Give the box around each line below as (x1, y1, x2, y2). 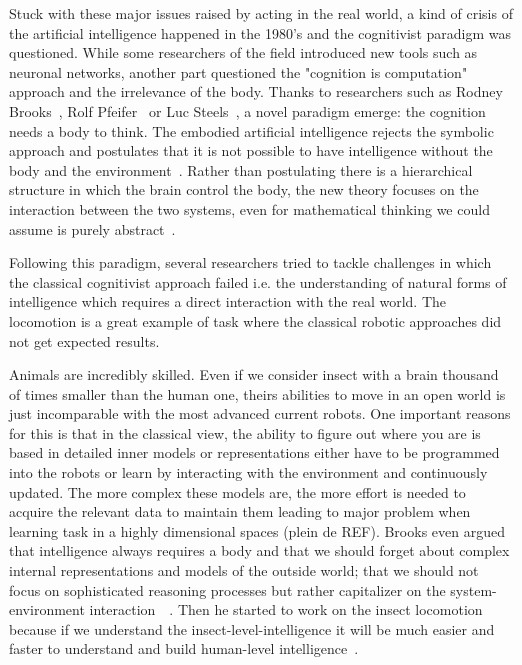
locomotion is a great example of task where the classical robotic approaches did (9, 310, 502, 331)
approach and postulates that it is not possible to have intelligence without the (9, 140, 493, 161)
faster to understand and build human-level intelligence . (9, 638, 359, 659)
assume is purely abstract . (9, 218, 176, 239)
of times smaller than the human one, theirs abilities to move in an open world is (9, 383, 506, 404)
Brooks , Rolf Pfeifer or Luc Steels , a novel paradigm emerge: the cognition (9, 100, 486, 121)
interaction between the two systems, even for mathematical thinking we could (9, 198, 490, 219)
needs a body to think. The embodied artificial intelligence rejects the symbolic (9, 120, 494, 141)
